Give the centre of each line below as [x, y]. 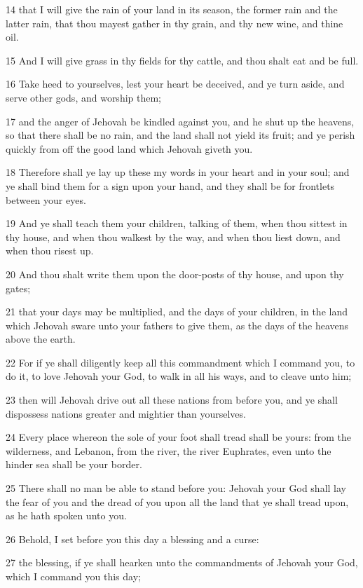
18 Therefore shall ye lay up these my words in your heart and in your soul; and [178, 172]
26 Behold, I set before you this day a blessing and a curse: [132, 539]
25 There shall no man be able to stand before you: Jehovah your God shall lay [176, 488]
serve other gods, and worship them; [84, 97]
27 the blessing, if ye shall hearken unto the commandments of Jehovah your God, [182, 562]
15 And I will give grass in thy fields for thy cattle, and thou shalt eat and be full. [182, 60]
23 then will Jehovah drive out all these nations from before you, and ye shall [172, 400]
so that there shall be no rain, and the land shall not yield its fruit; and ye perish [180, 135]
